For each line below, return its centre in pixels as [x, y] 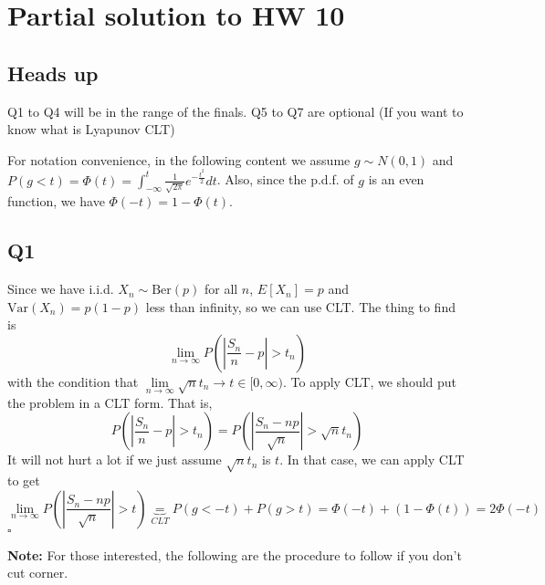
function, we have [56, 201]
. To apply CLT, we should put [370, 381]
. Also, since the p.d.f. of [285, 179]
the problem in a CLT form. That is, [110, 402]
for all [221, 289]
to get [24, 480]
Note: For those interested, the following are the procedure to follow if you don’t [235, 554]
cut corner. [38, 573]
